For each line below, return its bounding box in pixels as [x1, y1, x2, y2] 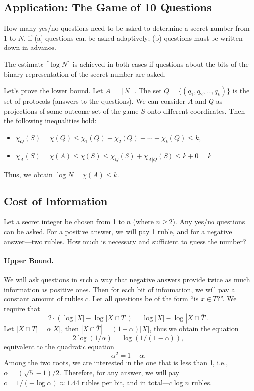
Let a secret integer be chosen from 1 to [4, 216, 125, 227]
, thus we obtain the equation [149, 323, 239, 334]
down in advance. [4, 42, 56, 52]
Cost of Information [4, 193, 108, 208]
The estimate [4, 58, 44, 69]
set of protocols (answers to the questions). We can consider [4, 96, 185, 106]
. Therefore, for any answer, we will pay [59, 367, 179, 377]
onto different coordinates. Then [147, 105, 245, 116]
